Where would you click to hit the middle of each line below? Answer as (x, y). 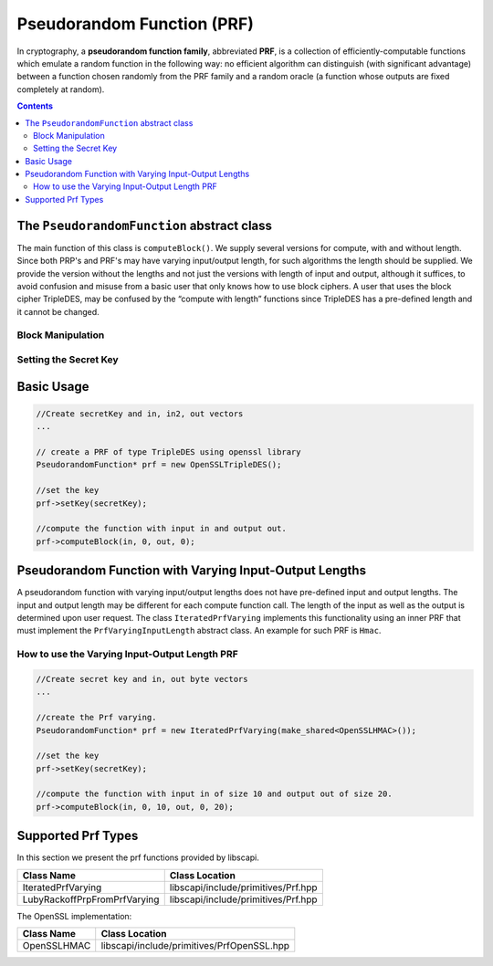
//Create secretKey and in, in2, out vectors (140, 414)
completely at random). (61, 89)
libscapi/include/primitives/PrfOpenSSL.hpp (195, 946)
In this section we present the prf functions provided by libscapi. (138, 857)
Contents (35, 106)
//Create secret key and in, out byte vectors (142, 679)
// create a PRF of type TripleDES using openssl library (168, 452)
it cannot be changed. (58, 311)
